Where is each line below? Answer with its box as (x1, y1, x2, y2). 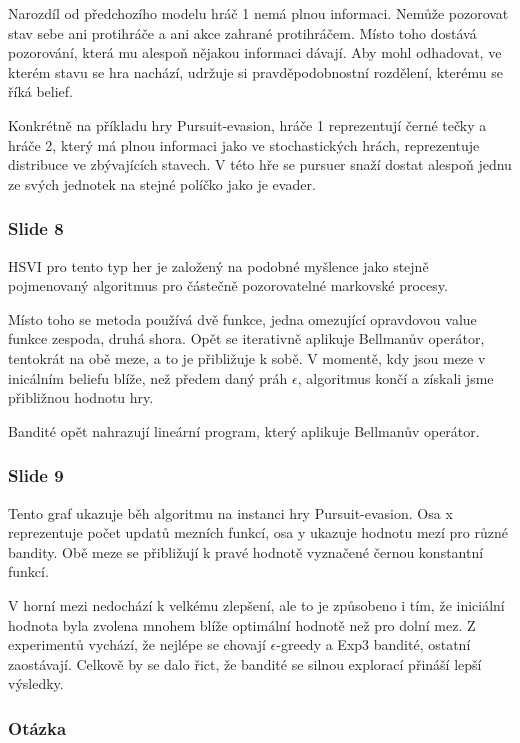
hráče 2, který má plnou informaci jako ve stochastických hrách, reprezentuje (8, 134, 480, 155)
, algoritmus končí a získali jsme (297, 367, 494, 388)
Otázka (8, 715, 67, 740)
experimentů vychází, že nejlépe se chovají (8, 634, 266, 655)
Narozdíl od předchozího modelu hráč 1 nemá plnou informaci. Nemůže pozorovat (8, 3, 509, 23)
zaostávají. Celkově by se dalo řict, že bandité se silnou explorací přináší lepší (8, 653, 482, 674)
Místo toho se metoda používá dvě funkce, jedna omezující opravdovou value (8, 308, 477, 329)
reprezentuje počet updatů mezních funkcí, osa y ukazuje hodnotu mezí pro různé (8, 522, 508, 543)
